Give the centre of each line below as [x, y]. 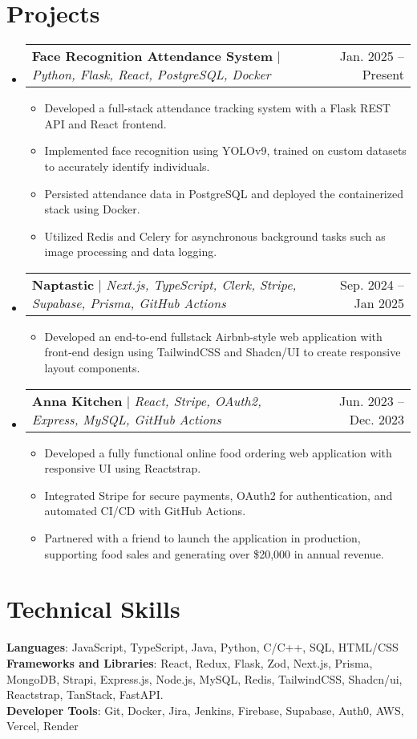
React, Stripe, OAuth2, [198, 400]
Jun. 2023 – [371, 400]
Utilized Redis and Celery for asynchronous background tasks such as [215, 236]
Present [383, 75]
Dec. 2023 [377, 419]
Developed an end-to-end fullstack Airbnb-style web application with [213, 336]
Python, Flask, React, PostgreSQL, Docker [151, 75]
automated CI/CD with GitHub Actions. [145, 511]
